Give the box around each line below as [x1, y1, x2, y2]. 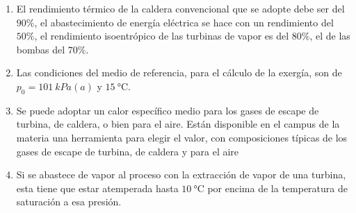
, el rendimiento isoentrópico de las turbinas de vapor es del [34, 28, 289, 43]
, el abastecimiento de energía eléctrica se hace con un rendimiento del [34, 15, 334, 29]
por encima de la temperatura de [207, 180, 348, 195]
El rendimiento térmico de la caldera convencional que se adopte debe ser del [16, 1, 345, 15]
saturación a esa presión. [16, 194, 122, 209]
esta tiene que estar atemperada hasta [16, 180, 179, 195]
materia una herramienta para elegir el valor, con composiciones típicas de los [16, 130, 348, 144]
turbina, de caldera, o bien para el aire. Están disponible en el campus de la [16, 117, 340, 131]
